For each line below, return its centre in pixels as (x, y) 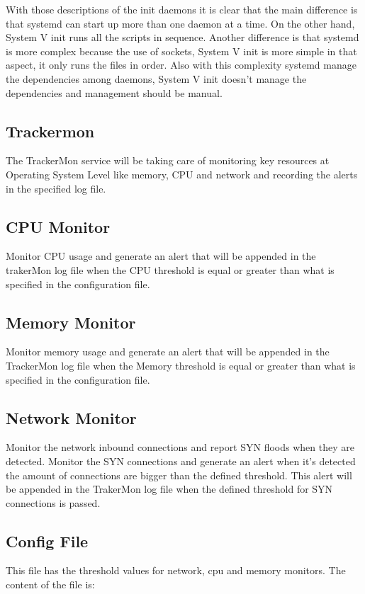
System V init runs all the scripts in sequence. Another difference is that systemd (182, 37)
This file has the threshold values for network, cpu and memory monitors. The (176, 570)
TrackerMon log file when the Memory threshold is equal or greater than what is (181, 365)
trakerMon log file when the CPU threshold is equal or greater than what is (170, 269)
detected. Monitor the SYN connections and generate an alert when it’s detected (181, 461)
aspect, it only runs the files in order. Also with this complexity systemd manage (181, 65)
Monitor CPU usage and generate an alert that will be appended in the (161, 256)
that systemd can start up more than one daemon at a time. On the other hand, (180, 23)
